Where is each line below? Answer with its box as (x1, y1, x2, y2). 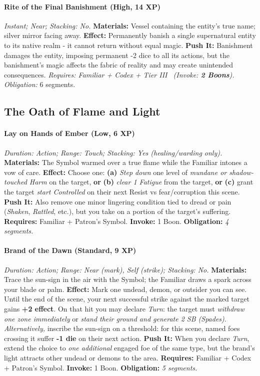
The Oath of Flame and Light (4, 103, 160, 119)
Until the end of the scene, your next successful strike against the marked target (4, 293, 249, 304)
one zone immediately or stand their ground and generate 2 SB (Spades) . (4, 313, 226, 323)
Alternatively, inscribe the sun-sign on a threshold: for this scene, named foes (4, 323, 240, 333)
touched (4, 176, 27, 187)
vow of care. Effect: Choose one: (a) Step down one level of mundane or (4, 166, 227, 177)
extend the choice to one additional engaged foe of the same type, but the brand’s (4, 342, 255, 353)
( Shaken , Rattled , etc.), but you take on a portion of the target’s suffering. (4, 206, 231, 216)
